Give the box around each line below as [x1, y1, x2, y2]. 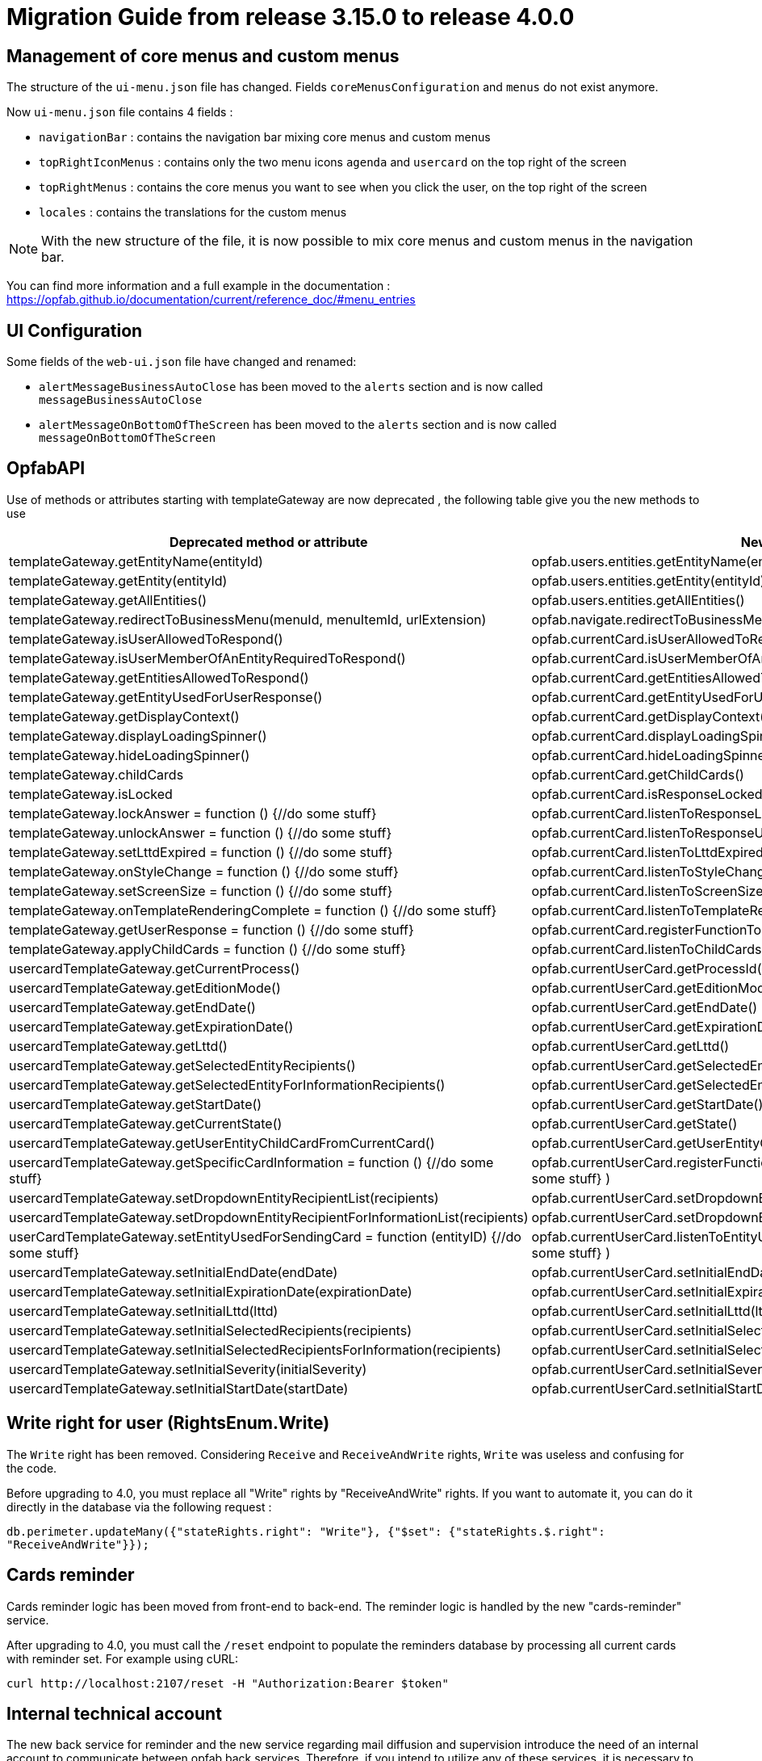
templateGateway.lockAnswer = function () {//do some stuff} [9, 805, 377, 822]
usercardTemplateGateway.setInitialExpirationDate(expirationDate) [9, 1283, 412, 1300]
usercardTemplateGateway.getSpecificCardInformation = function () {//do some [9, 1154, 494, 1170]
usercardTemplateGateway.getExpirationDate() [9, 1018, 294, 1035]
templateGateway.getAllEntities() [9, 591, 207, 608]
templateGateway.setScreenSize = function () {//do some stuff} [9, 882, 393, 899]
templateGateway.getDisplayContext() [9, 708, 240, 725]
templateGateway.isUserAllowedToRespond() [9, 630, 283, 647]
